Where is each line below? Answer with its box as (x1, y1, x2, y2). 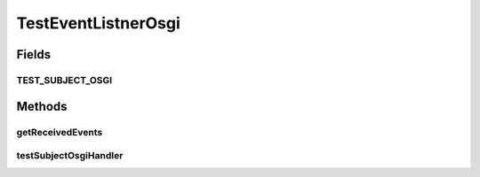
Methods (16, 98, 68, 114)
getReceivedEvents (16, 126, 103, 138)
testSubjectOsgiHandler (16, 150, 124, 162)
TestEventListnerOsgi (16, 13, 181, 33)
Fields (16, 47, 52, 62)
